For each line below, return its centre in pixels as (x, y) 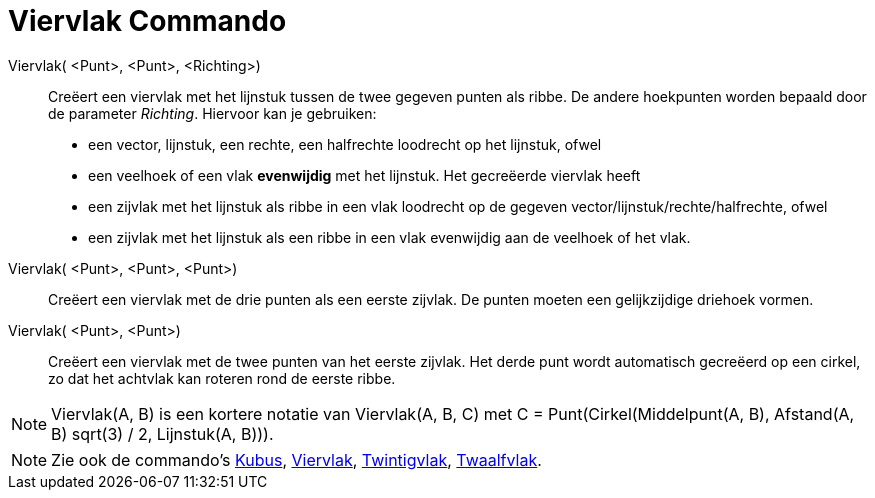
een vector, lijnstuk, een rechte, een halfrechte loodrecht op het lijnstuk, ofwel (345, 144)
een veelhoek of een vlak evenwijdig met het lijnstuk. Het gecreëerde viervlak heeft (364, 175)
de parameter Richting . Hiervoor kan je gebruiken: (212, 113)
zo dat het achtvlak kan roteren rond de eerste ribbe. (222, 378)
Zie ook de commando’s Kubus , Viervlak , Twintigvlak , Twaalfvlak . (296, 459)
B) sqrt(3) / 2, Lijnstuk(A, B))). (162, 433)
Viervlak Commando (147, 21)
